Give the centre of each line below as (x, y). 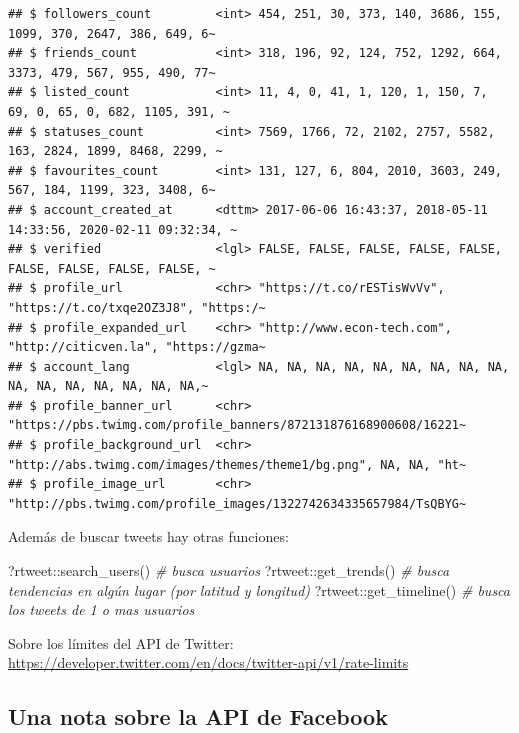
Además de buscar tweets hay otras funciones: (148, 536)
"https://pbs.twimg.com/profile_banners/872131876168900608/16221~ (237, 425)
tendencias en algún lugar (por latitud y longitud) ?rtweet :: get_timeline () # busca (259, 589)
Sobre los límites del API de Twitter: (121, 642)
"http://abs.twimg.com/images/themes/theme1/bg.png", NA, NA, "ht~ (237, 464)
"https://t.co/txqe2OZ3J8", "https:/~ (137, 307)
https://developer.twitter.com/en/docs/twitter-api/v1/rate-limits (208, 662)
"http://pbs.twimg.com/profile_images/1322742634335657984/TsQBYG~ (237, 503)
